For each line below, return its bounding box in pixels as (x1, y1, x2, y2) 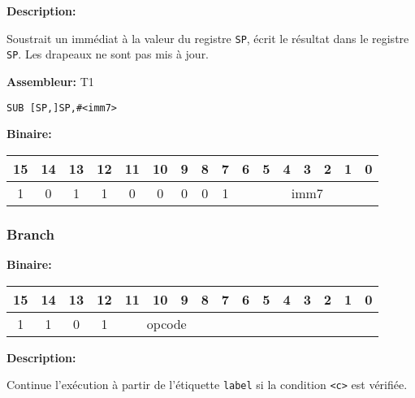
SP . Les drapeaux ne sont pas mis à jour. (6, 45, 210, 63)
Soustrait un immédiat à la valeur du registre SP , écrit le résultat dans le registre (6, 29, 409, 46)
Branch (6, 223, 55, 244)
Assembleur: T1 (6, 72, 94, 89)
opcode (146, 314, 187, 333)
